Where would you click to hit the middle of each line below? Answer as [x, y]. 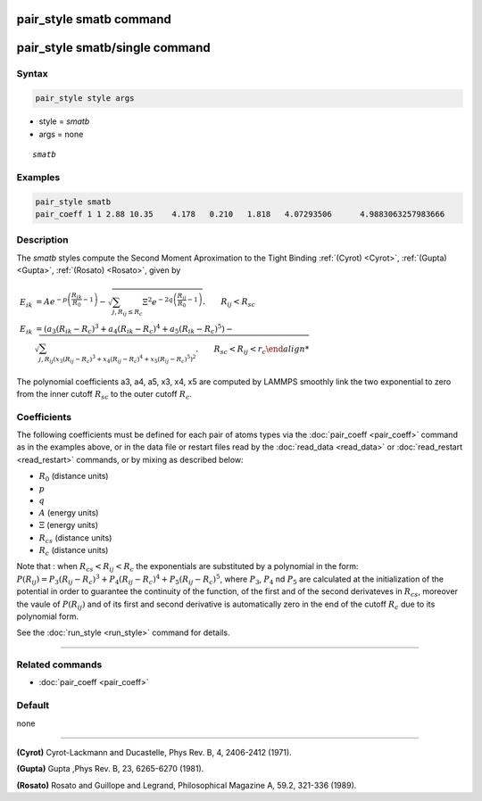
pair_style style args [85, 99]
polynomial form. [48, 616]
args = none [61, 134]
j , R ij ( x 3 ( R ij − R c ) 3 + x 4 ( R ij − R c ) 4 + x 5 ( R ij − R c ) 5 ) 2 [117, 359]
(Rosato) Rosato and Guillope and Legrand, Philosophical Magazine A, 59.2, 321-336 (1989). [187, 785]
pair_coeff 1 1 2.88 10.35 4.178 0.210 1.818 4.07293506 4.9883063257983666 [240, 214]
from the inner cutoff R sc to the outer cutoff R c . [104, 395]
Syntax [32, 74]
